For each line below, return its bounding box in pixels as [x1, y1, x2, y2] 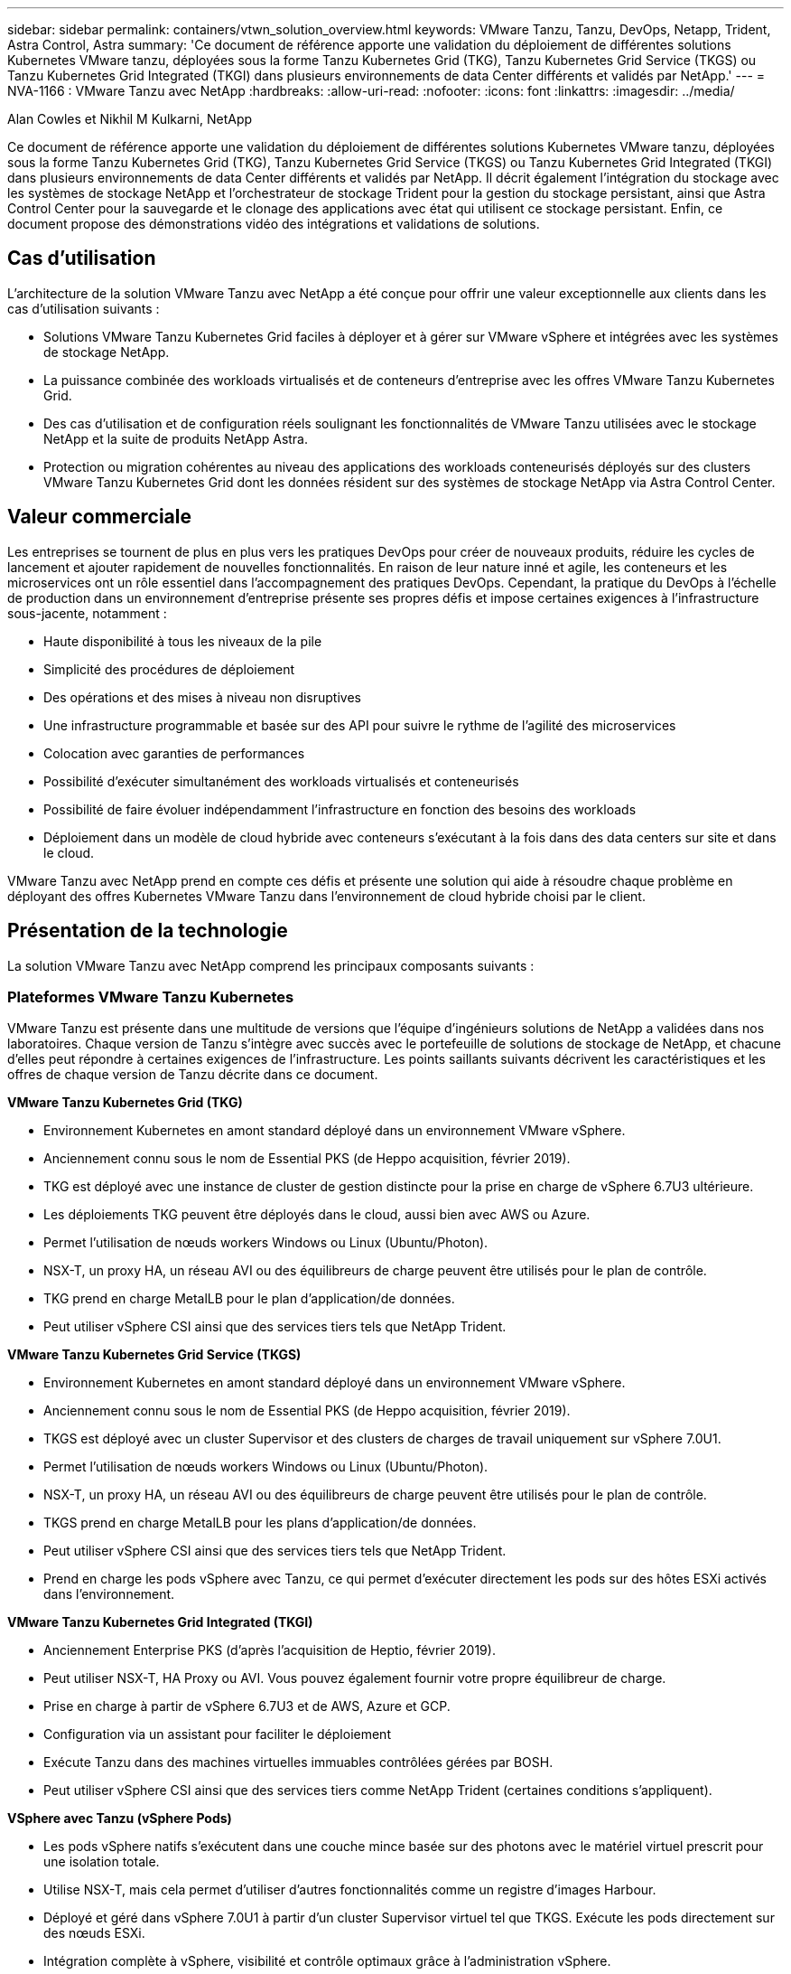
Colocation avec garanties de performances [43, 745, 305, 761]
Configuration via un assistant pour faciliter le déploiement [43, 1726, 391, 1743]
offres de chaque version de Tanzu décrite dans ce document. [7, 1067, 378, 1083]
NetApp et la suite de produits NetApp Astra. [43, 430, 309, 446]
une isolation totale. [43, 1854, 160, 1870]
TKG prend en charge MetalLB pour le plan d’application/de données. [43, 1291, 455, 1307]
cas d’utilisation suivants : [7, 300, 160, 316]
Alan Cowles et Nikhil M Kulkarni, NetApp [7, 111, 253, 127]
